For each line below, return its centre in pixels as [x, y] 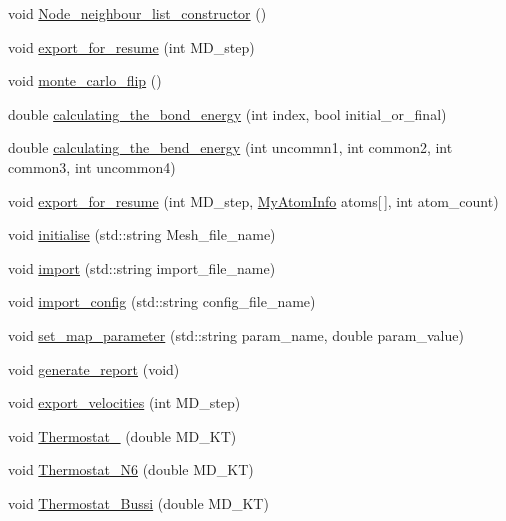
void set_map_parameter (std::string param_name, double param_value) [236, 334]
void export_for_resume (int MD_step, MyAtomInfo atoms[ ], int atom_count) [253, 200]
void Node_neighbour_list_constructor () [137, 13]
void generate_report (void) [94, 368]
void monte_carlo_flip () [85, 80]
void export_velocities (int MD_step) [124, 402]
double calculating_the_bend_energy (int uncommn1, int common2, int [230, 147]
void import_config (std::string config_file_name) [162, 301]
